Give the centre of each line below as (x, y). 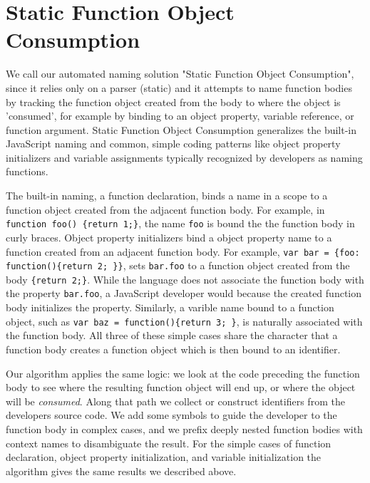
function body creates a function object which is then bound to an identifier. (173, 349)
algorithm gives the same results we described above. (121, 471)
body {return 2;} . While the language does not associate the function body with (185, 279)
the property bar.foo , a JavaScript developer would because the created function (184, 293)
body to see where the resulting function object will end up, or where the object (181, 387)
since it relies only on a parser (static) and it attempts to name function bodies (179, 87)
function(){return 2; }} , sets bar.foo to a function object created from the (178, 265)
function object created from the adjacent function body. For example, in (165, 209)
